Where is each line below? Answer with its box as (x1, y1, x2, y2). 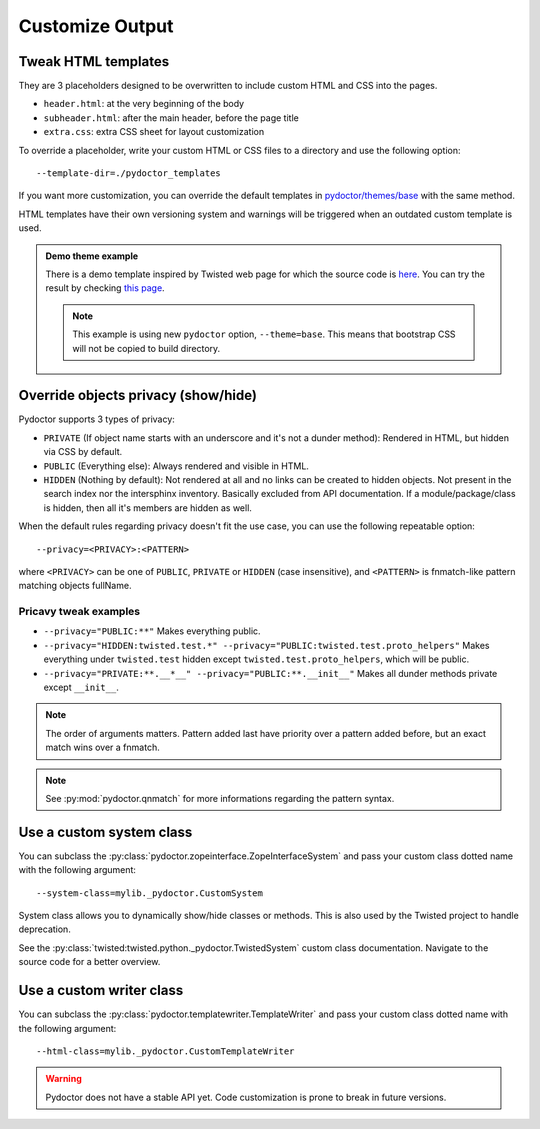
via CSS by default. (43, 446, 123, 458)
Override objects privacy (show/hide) (18, 387, 257, 404)
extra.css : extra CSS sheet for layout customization (43, 126, 265, 138)
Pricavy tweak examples (18, 605, 141, 619)
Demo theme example (45, 250, 139, 262)
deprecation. (18, 923, 72, 935)
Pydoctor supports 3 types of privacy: (18, 413, 175, 425)
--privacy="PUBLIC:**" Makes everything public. (43, 625, 261, 637)
